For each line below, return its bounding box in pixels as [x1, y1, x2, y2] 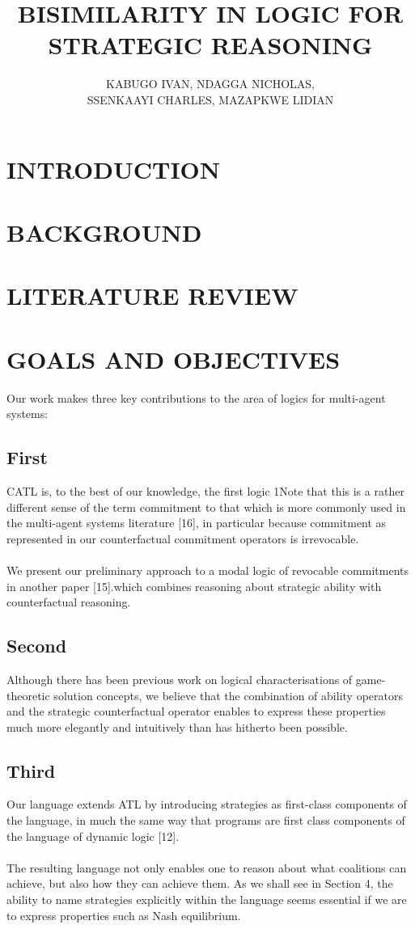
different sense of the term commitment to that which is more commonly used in [6, 498, 406, 515]
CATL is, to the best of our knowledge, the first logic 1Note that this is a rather [6, 482, 404, 499]
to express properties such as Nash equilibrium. [6, 906, 241, 923]
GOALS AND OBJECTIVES [6, 342, 341, 375]
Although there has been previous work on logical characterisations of [6, 670, 353, 687]
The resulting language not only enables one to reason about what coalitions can [6, 859, 407, 876]
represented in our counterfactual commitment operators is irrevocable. [6, 530, 359, 547]
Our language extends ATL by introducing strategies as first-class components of [6, 796, 407, 813]
